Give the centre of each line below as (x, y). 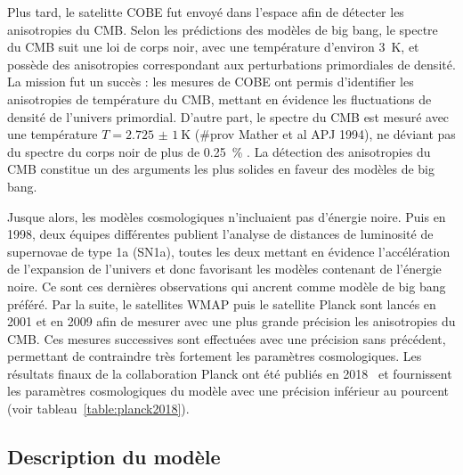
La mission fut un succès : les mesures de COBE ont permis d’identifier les (211, 82)
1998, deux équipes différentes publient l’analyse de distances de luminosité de (220, 234)
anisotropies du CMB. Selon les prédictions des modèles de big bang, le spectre (223, 29)
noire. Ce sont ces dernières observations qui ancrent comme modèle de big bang (227, 286)
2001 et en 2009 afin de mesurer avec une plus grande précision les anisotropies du (231, 321)
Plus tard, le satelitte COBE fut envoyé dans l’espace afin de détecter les (206, 12)
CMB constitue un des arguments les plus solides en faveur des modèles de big (221, 169)
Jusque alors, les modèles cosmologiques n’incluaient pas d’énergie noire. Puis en (227, 216)
